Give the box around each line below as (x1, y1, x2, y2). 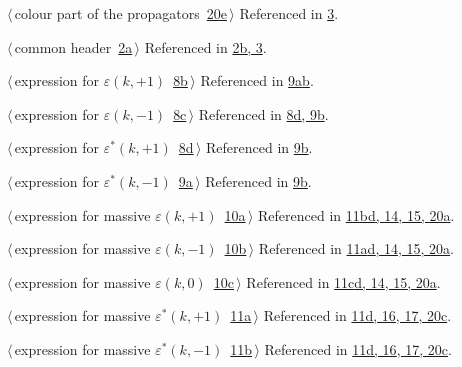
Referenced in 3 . (239, 3, 339, 23)
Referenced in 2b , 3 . (144, 36, 267, 57)
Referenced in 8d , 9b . (198, 103, 329, 124)
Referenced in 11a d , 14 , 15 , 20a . (258, 238, 454, 259)
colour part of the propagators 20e (14, 3, 227, 23)
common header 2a (14, 36, 133, 57)
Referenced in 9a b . (200, 70, 314, 91)
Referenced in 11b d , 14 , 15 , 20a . (258, 204, 455, 225)
